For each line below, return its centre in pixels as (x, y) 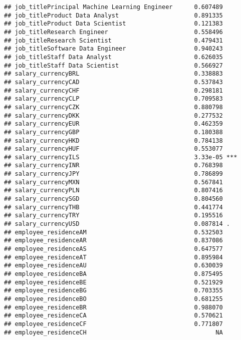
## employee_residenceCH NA (113, 332)
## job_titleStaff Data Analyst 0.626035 (113, 57)
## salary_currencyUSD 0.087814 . (117, 224)
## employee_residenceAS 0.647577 (113, 249)
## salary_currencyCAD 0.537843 (113, 82)
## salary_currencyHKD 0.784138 (113, 140)
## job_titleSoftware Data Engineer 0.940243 (113, 49)
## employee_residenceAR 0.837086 (113, 241)
